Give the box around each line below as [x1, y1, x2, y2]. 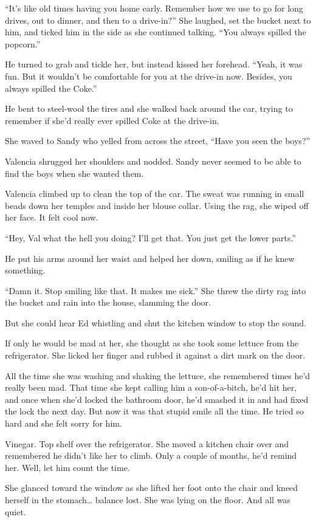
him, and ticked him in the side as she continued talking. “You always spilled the [5, 26, 306, 38]
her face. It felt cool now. [5, 211, 98, 224]
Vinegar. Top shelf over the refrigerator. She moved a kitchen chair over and [5, 437, 289, 450]
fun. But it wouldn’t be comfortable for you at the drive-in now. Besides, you [5, 69, 292, 82]
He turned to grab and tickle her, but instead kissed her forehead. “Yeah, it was [5, 58, 303, 70]
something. [5, 264, 46, 276]
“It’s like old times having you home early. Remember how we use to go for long [5, 2, 303, 14]
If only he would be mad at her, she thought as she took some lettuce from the [5, 337, 298, 349]
